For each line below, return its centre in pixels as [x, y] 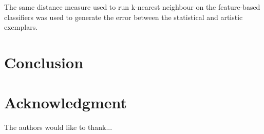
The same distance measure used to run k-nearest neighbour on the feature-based [132, 7]
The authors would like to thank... [58, 127]
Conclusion [44, 62]
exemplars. [21, 27]
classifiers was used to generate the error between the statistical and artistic [124, 17]
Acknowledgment [65, 102]
